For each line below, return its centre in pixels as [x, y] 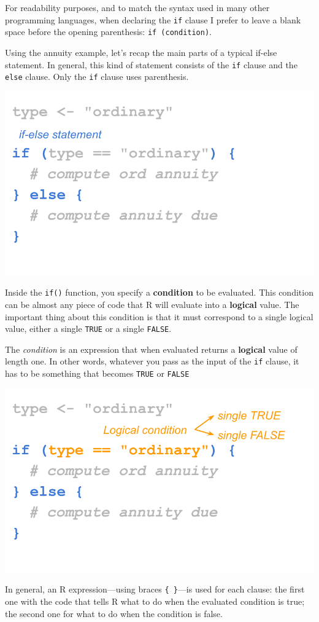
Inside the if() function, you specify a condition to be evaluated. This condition [159, 292]
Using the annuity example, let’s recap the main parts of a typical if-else [141, 52]
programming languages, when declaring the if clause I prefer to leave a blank [153, 19]
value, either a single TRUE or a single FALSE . [88, 329]
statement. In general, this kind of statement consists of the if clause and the [151, 64]
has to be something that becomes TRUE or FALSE [97, 373]
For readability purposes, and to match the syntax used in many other [137, 7]
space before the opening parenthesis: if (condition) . [109, 32]
